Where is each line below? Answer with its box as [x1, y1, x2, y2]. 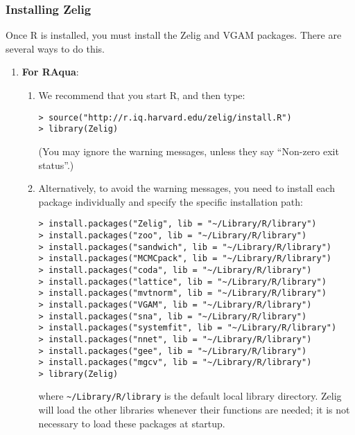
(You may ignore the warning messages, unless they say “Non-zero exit [38, 143, 339, 158]
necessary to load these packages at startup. [38, 416, 225, 430]
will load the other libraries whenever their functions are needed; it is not [38, 402, 350, 417]
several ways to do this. [6, 41, 105, 55]
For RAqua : [21, 64, 79, 79]
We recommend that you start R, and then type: [38, 88, 245, 102]
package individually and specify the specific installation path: [38, 194, 303, 208]
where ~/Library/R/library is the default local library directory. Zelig [38, 389, 342, 403]
